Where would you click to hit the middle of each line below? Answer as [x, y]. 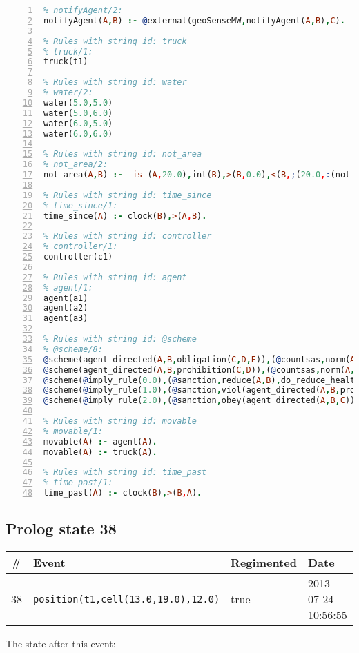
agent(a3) [66, 319]
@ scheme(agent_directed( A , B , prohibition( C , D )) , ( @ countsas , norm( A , [200, 370]
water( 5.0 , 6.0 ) [78, 113]
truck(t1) [66, 62]
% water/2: [68, 92]
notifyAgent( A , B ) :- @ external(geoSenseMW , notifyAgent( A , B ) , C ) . [194, 20]
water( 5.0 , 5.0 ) [78, 103]
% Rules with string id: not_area [123, 154]
